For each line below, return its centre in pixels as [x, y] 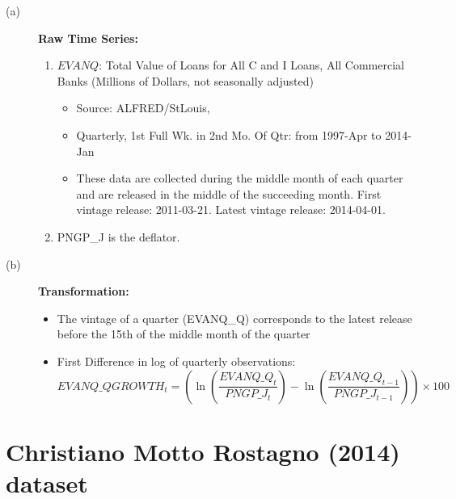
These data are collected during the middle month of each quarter [240, 178]
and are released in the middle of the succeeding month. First [229, 193]
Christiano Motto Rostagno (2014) [203, 451]
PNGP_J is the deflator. [118, 236]
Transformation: [84, 291]
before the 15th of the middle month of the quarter [184, 334]
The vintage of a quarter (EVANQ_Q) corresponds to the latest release [234, 318]
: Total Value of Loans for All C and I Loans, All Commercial [251, 65]
